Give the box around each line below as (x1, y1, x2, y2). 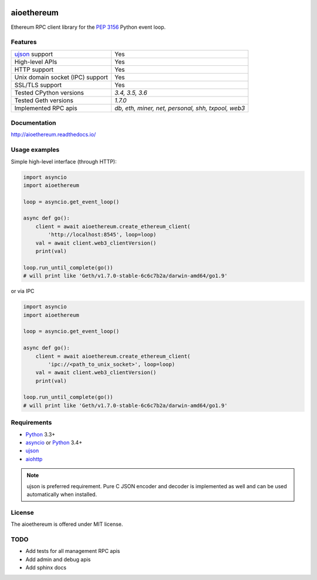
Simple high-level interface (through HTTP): (11, 158, 117, 165)
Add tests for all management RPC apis (25, 548, 120, 555)
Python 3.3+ (25, 431, 56, 438)
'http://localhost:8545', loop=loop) (48, 231, 157, 238)
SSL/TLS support (14, 81, 62, 89)
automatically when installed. (26, 491, 97, 498)
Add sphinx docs (25, 564, 67, 571)
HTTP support (14, 65, 54, 74)
